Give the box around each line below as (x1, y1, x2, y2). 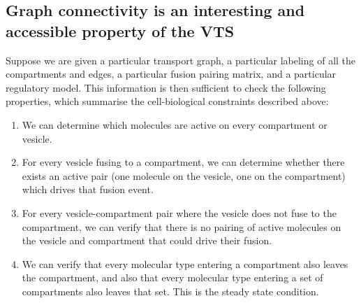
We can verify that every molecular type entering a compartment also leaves (22, 256, 348, 271)
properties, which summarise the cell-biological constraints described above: (6, 94, 329, 108)
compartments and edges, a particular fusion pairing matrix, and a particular (6, 66, 337, 81)
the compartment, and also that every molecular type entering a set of (22, 270, 323, 285)
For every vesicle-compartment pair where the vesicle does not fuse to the (22, 205, 337, 220)
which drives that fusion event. (22, 182, 154, 197)
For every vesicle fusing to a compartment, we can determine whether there (22, 155, 345, 169)
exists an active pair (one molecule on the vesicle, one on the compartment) (22, 168, 346, 183)
